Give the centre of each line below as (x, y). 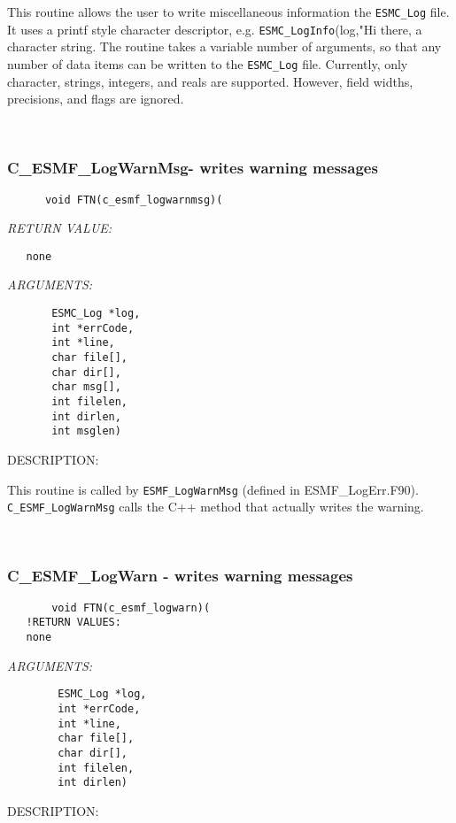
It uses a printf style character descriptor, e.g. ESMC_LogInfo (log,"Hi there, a (215, 29)
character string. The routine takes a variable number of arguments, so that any (224, 46)
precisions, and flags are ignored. (96, 99)
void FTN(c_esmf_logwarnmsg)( (134, 200)
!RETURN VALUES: (73, 623)
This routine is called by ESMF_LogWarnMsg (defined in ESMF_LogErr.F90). (213, 489)
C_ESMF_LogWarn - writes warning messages (180, 576)
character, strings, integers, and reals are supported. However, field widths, (210, 81)
